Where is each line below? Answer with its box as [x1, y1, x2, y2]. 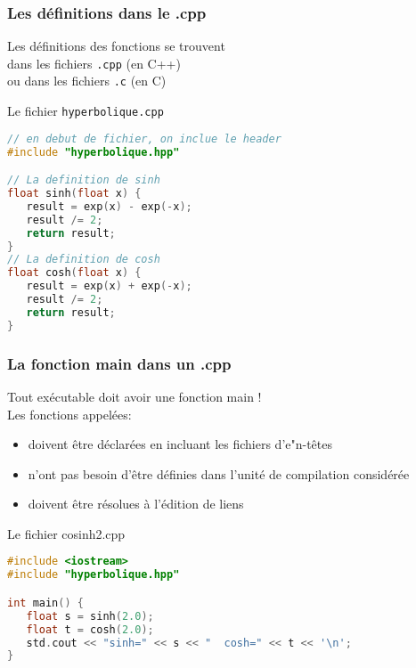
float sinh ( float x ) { [7, 187, 142, 200]
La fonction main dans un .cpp [7, 352, 232, 374]
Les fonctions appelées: [7, 404, 132, 423]
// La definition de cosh [7, 253, 160, 266]
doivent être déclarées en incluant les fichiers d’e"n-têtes [28, 435, 333, 453]
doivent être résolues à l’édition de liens [28, 494, 244, 513]
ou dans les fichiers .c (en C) [7, 71, 167, 90]
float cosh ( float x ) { [7, 266, 142, 280]
